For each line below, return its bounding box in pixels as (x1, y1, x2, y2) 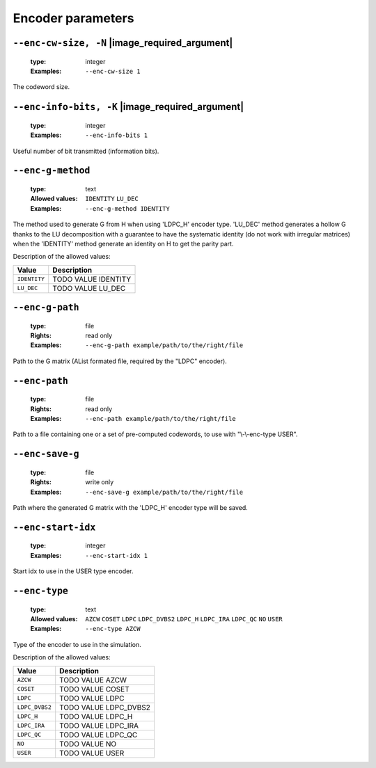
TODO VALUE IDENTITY (52, 274, 132, 284)
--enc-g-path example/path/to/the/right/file (85, 342, 244, 349)
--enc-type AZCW (85, 625, 141, 633)
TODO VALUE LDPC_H (59, 712, 133, 721)
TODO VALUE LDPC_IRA (59, 721, 139, 730)
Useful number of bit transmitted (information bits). (13, 147, 159, 155)
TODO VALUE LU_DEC (52, 283, 126, 293)
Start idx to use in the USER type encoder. (13, 567, 134, 575)
